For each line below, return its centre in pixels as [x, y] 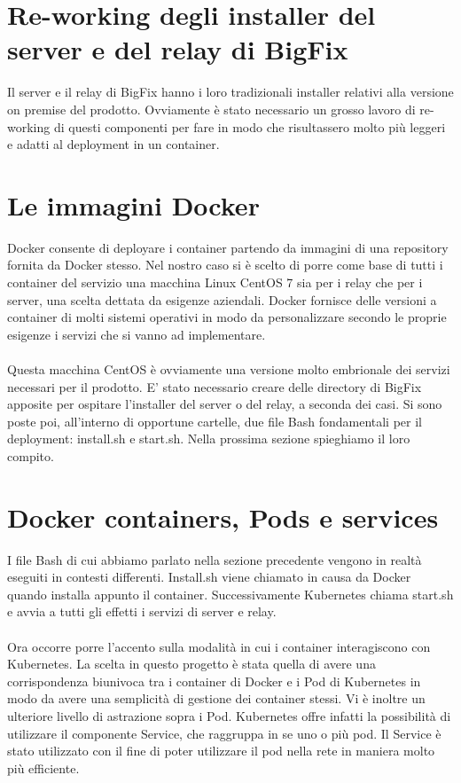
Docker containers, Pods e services [223, 517]
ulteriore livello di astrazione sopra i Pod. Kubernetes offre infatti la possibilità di [229, 716]
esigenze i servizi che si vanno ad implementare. [137, 334]
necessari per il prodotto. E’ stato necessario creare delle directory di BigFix [215, 386]
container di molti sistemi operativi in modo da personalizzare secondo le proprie [227, 317]
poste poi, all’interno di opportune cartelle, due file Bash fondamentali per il [215, 421]
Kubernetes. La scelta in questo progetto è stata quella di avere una [191, 664]
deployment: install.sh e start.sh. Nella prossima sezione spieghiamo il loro [209, 438]
